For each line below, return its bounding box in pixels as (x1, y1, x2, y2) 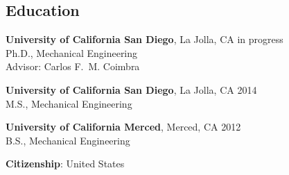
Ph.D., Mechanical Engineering (6, 45, 138, 60)
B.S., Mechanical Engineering (6, 133, 130, 147)
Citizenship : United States (6, 156, 125, 171)
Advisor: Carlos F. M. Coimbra (6, 59, 140, 74)
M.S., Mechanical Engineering (6, 96, 132, 110)
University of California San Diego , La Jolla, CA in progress (6, 32, 283, 47)
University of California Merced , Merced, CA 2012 (6, 119, 241, 134)
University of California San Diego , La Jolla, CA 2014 (6, 82, 257, 97)
